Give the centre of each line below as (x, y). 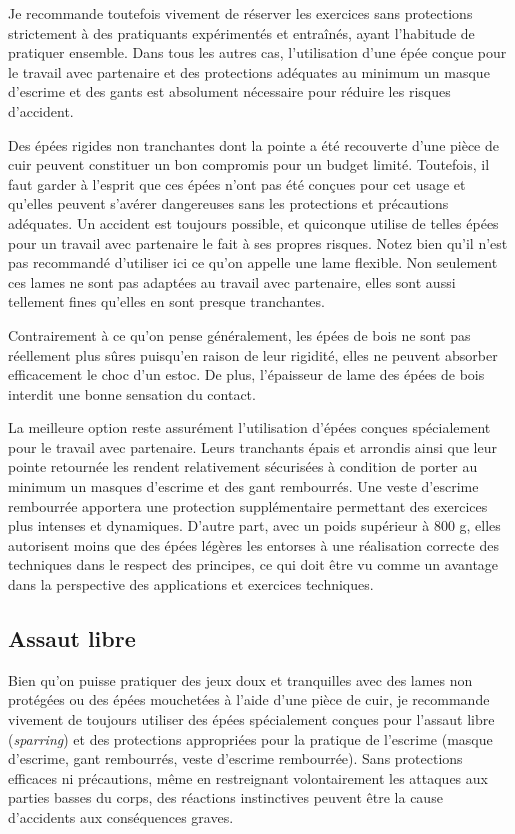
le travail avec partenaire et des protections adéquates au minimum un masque (249, 71)
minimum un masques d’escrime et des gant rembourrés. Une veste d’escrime (243, 486)
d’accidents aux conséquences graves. (121, 816)
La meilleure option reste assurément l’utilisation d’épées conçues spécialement (249, 427)
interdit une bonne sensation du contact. (132, 393)
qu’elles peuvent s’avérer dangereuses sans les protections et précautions (228, 203)
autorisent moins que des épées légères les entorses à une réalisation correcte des (253, 544)
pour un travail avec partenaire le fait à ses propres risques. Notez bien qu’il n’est (258, 242)
